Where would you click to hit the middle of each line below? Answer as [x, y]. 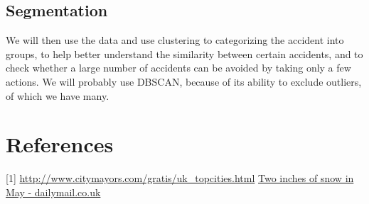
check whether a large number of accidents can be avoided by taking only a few [178, 68]
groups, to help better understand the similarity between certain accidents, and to [184, 53]
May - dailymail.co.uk [53, 192]
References [60, 144]
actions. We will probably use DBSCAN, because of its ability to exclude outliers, [184, 81]
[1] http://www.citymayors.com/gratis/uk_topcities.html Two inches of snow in [180, 178]
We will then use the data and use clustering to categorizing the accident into [175, 40]
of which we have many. [58, 95]
